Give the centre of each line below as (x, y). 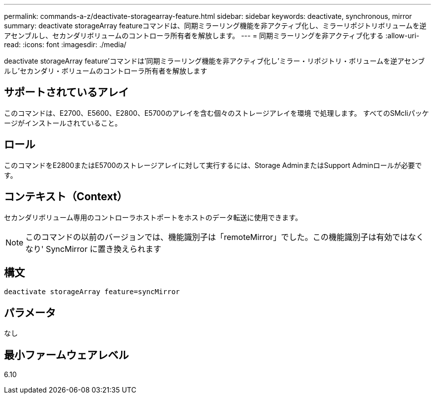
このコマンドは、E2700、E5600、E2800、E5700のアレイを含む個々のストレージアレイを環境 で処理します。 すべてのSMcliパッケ (217, 113)
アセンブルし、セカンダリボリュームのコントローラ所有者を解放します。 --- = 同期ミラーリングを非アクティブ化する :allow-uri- (212, 36)
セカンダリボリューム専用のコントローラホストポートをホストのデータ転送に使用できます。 (153, 217)
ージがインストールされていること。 (63, 123)
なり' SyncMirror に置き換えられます (93, 249)
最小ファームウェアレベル (67, 355)
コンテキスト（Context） (66, 197)
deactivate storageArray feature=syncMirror (92, 292)
